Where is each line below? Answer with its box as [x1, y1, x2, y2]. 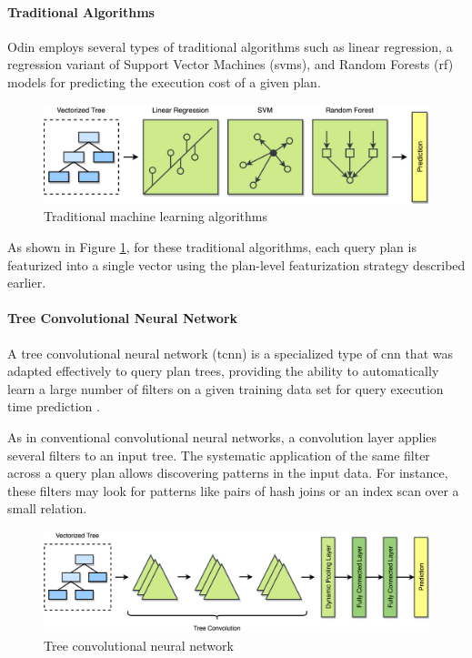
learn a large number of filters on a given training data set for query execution [7, 379, 444, 398]
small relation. [7, 499, 87, 518]
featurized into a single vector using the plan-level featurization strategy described [7, 255, 466, 274]
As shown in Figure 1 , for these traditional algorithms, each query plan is [7, 238, 417, 257]
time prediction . [7, 397, 100, 416]
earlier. [7, 273, 46, 292]
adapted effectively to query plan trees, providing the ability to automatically [7, 361, 439, 380]
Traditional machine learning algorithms [44, 207, 268, 226]
